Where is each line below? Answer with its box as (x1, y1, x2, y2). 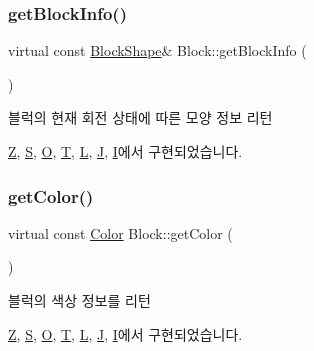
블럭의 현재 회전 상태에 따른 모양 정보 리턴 (8, 107, 273, 128)
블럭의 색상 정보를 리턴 (8, 290, 151, 310)
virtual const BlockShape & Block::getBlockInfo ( (8, 40, 307, 61)
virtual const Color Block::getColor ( (8, 222, 233, 243)
